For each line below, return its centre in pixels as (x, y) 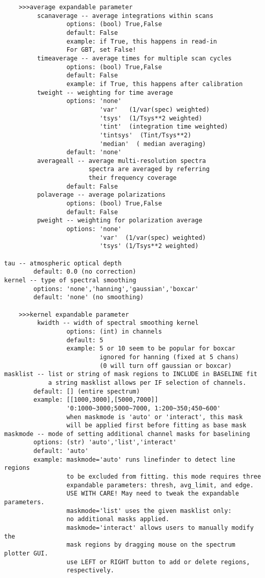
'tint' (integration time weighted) (164, 127)
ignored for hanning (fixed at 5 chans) (169, 357)
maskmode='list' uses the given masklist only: (149, 511)
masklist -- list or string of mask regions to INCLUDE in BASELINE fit (131, 374)
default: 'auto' (61, 451)
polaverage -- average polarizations (101, 195)
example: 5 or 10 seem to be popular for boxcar (151, 349)
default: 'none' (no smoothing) (89, 297)
